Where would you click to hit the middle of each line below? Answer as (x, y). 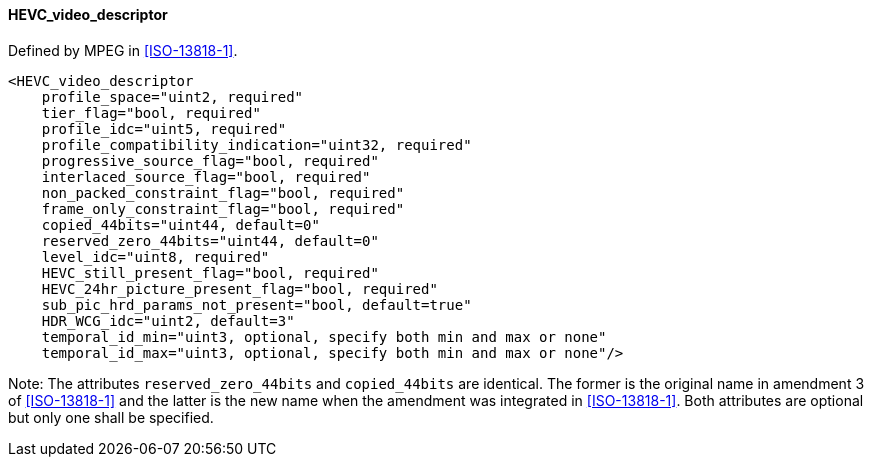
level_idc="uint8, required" (155, 256)
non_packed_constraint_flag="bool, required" (223, 192)
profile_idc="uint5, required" (164, 128)
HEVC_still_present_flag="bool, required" (210, 272)
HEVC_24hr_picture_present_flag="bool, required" (239, 288)
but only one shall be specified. (111, 417)
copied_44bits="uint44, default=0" (180, 224)
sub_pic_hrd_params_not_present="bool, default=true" (256, 304)
